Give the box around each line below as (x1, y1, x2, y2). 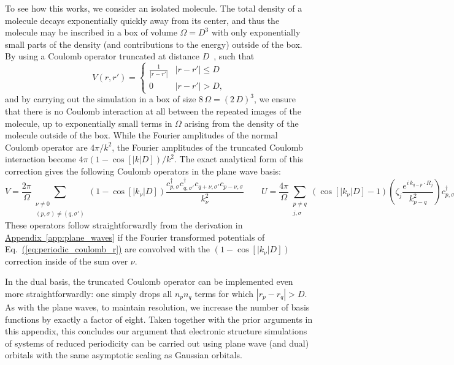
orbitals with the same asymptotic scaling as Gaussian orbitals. (5, 348, 242, 361)
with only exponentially (211, 26, 301, 39)
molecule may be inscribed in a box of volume (5, 26, 177, 39)
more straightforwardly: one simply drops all (5, 287, 172, 299)
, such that (214, 50, 255, 62)
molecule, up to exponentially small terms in (5, 116, 172, 129)
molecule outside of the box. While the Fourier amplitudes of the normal (5, 129, 278, 141)
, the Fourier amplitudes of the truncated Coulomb (112, 140, 303, 153)
